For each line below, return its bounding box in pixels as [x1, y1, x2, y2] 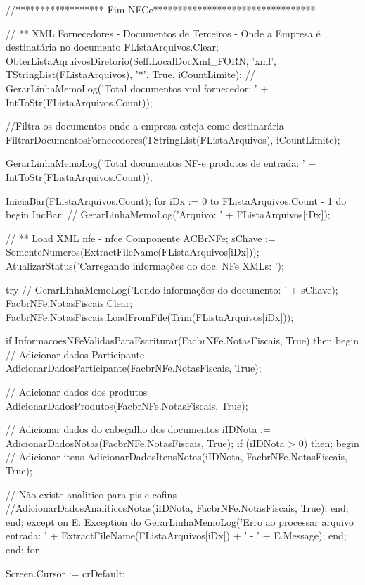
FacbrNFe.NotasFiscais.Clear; [6, 296, 133, 310]
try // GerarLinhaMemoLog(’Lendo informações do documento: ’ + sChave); [6, 282, 338, 296]
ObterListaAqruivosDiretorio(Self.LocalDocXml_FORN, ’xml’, [6, 53, 276, 68]
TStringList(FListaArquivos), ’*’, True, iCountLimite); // [6, 67, 255, 82]
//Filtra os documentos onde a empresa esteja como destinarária [6, 118, 284, 133]
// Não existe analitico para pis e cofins [6, 486, 177, 501]
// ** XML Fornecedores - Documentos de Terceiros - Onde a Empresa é [6, 25, 321, 40]
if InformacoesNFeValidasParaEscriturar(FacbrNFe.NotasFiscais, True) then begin [6, 333, 359, 348]
